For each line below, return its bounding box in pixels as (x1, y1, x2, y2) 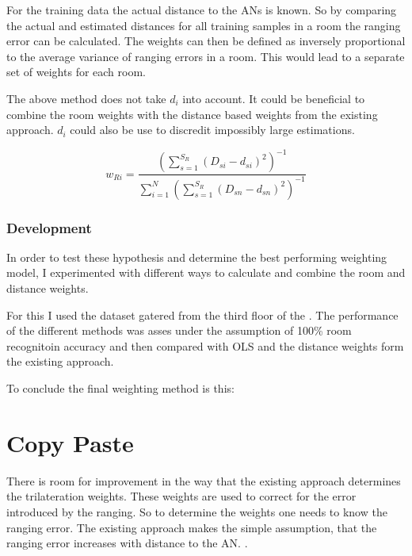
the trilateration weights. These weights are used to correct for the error (6, 488, 357, 504)
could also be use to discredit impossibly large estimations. (70, 121, 355, 138)
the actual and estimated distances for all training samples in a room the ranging (6, 17, 401, 33)
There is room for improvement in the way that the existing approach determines (6, 472, 401, 489)
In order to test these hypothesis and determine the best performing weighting (6, 248, 387, 265)
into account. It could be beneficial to (182, 90, 365, 106)
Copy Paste (6, 426, 134, 458)
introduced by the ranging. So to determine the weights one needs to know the (6, 503, 387, 520)
